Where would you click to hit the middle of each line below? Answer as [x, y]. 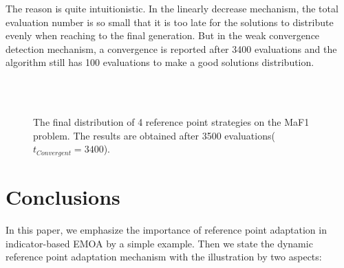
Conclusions [63, 196]
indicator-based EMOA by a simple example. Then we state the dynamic [159, 243]
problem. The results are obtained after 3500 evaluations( [154, 135]
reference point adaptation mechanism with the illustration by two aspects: [164, 257]
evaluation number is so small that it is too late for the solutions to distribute [170, 22]
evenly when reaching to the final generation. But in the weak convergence [163, 35]
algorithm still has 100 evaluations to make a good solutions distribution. [160, 62]
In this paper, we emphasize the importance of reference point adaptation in [166, 229]
